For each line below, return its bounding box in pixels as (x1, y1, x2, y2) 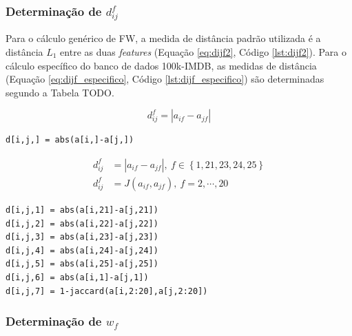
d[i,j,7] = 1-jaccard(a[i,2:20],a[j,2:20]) (6, 286, 208, 296)
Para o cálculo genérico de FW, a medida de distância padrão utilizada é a (6, 31, 321, 45)
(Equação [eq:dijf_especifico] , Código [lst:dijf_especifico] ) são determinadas (6, 72, 324, 86)
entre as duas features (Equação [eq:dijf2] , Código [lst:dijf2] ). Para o (60, 44, 346, 59)
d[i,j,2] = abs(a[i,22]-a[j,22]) (6, 218, 158, 229)
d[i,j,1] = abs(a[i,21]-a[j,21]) (6, 204, 158, 215)
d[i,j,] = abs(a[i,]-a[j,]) (6, 135, 134, 145)
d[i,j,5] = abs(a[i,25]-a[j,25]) (6, 259, 158, 269)
